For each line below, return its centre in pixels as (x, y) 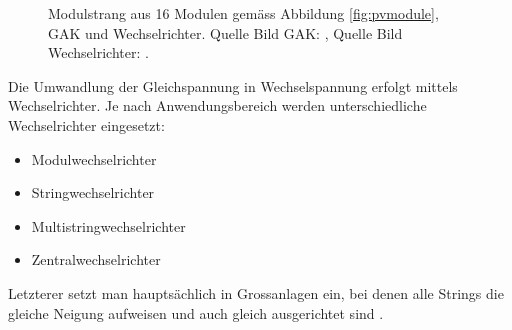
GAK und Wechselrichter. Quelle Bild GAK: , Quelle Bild (225, 32)
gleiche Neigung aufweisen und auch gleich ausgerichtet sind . (196, 312)
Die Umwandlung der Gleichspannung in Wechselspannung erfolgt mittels (233, 85)
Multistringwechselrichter (108, 225)
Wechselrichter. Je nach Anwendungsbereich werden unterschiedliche (217, 105)
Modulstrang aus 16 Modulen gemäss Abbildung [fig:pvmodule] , (243, 13)
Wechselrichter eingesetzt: (86, 124)
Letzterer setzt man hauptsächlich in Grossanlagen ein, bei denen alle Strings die (256, 292)
